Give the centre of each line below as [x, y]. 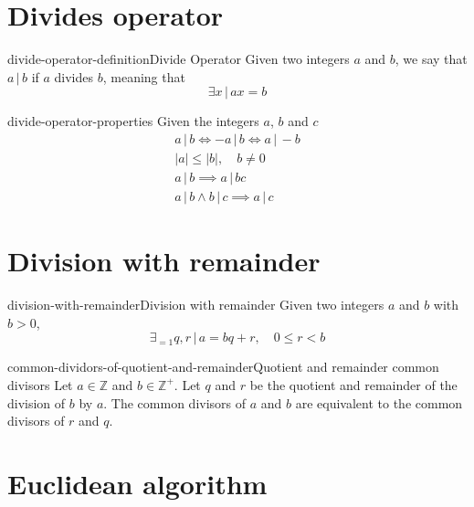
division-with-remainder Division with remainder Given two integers [196, 305]
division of [37, 402]
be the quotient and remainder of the [353, 384]
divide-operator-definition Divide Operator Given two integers [179, 59]
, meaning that [144, 76]
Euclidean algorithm [137, 483]
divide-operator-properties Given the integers [133, 121]
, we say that [431, 59]
